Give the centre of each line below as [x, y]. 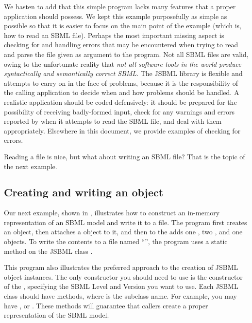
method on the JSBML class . [48, 251]
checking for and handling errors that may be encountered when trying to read [121, 45]
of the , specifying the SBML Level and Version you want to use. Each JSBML [121, 286]
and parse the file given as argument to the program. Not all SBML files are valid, [126, 54]
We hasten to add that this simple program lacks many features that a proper [120, 6]
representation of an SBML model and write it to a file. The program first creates [126, 222]
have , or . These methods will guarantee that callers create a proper [106, 305]
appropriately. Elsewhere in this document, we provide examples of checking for [122, 130]
